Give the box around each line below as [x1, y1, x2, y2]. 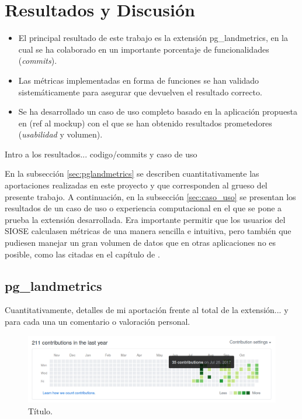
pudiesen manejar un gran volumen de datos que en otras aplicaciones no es [5, 236, 276, 249]
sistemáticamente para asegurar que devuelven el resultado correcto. [18, 85, 262, 98]
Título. [28, 404, 53, 417]
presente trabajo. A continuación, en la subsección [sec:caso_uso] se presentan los [5, 190, 296, 202]
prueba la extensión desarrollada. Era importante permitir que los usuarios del [5, 213, 286, 225]
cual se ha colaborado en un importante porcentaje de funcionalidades [18, 43, 269, 55]
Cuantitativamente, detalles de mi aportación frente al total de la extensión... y [5, 304, 289, 316]
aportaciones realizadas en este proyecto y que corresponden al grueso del [5, 179, 268, 191]
